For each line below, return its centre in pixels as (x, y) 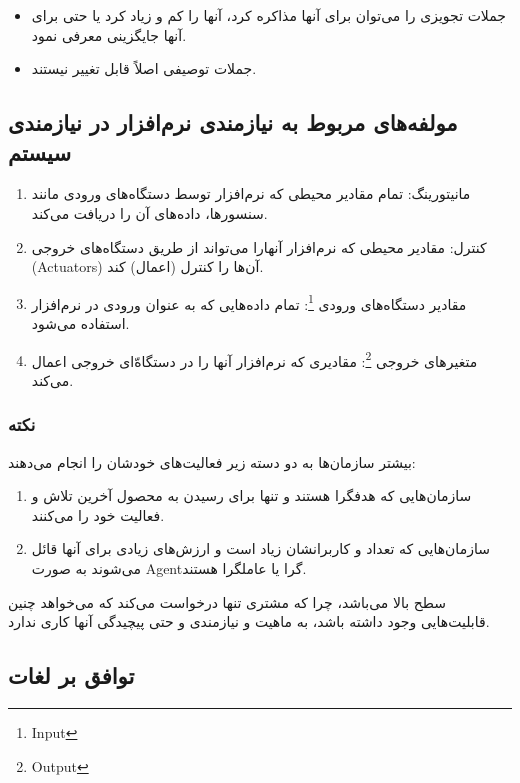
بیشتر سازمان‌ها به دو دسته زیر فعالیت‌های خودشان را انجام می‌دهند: (212, 461)
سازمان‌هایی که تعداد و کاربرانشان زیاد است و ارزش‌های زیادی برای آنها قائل (260, 548)
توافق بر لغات (71, 675)
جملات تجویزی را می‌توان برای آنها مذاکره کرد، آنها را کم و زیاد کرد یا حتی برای (268, 15)
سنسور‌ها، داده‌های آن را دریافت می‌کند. (149, 212)
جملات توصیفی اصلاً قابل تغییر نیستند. (144, 68)
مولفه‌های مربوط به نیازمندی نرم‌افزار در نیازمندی (233, 122)
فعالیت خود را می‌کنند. (98, 514)
